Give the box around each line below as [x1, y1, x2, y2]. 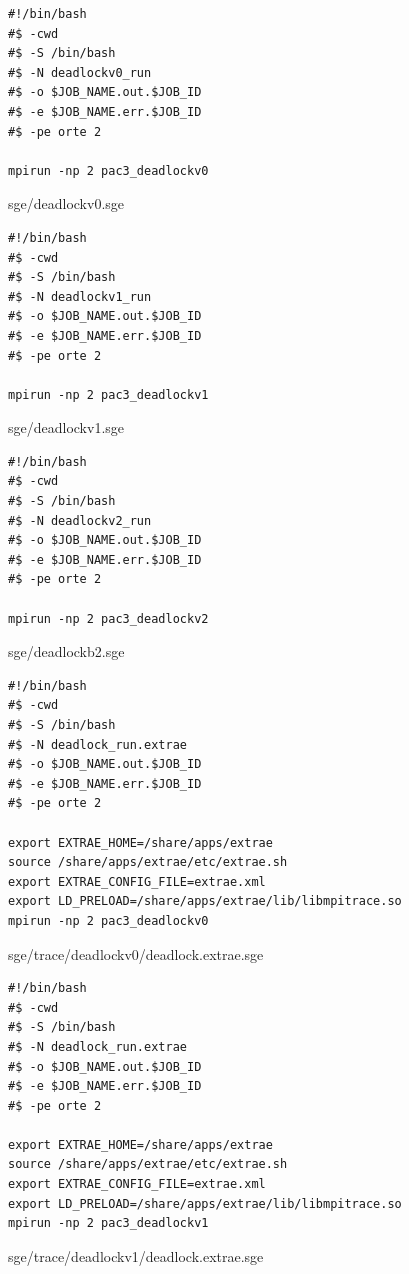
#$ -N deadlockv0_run [8, 65, 152, 80]
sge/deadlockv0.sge [8, 193, 125, 214]
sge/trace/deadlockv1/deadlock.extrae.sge [8, 1245, 264, 1266]
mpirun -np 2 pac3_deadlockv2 [8, 611, 209, 626]
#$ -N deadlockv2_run [8, 513, 152, 528]
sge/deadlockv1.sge [8, 417, 125, 438]
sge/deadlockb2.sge [8, 641, 125, 662]
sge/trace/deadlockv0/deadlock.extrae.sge [8, 943, 264, 964]
